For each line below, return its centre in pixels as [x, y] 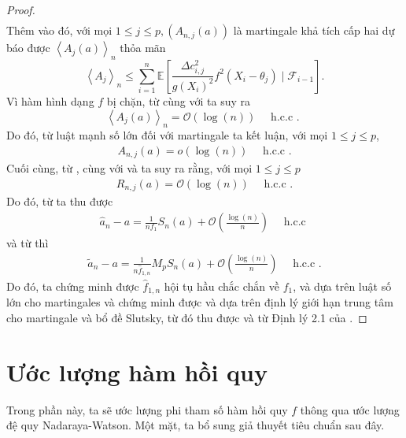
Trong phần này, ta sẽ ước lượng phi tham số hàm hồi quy [147, 409]
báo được [28, 48]
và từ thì [28, 243]
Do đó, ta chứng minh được [73, 286]
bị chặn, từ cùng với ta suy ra [178, 100]
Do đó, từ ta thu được [60, 201]
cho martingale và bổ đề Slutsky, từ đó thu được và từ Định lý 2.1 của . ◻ [187, 318]
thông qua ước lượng [350, 409]
